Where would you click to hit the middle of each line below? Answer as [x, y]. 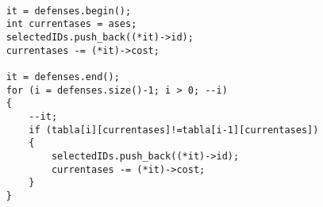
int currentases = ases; [71, 24]
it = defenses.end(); [63, 77]
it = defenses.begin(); [69, 11]
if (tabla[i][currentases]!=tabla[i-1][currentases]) [174, 130]
